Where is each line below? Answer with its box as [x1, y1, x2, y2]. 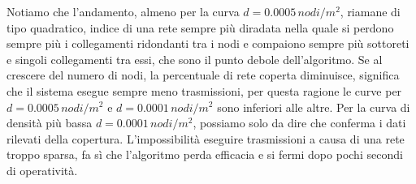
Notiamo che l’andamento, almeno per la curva [6, 3, 240, 19]
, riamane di [340, 3, 401, 19]
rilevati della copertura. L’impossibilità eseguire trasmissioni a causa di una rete [6, 130, 405, 147]
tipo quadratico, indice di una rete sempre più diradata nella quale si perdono [6, 19, 394, 36]
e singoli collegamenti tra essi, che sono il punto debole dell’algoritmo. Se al [6, 50, 383, 67]
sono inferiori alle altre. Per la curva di [217, 98, 410, 115]
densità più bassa [6, 114, 93, 131]
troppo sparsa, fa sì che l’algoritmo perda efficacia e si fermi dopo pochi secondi [6, 146, 403, 163]
